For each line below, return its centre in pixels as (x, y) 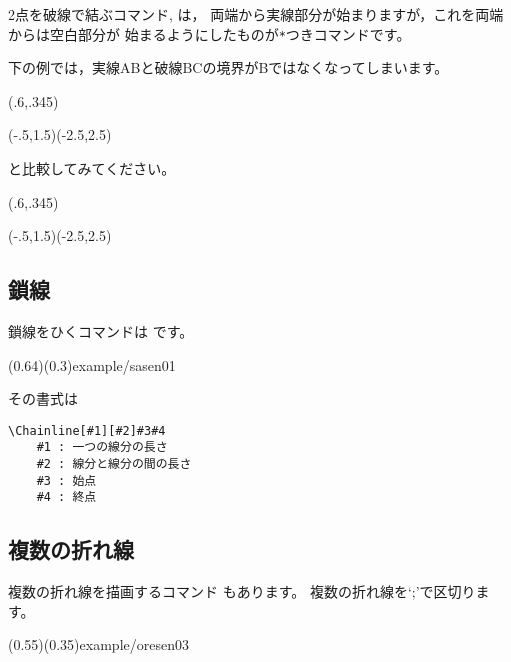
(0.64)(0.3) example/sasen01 (92, 364)
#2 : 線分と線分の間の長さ (114, 464)
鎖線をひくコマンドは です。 (101, 330)
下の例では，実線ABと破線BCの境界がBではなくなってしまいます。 (228, 67)
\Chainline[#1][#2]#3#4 (87, 430)
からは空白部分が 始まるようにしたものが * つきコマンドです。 (209, 33)
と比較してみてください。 (92, 167)
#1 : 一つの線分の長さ (102, 447)
